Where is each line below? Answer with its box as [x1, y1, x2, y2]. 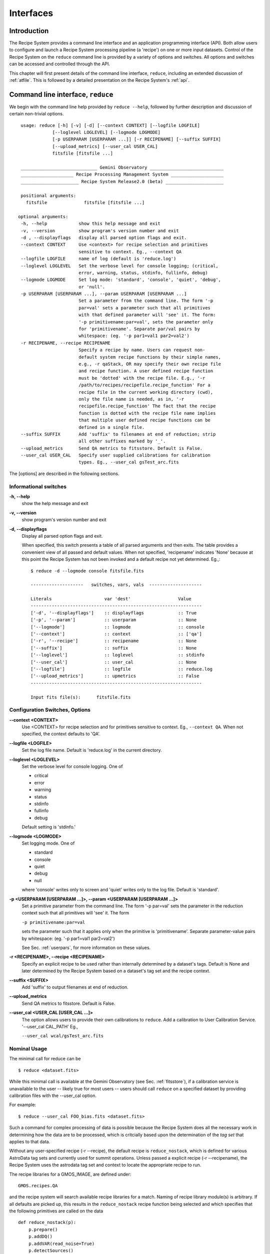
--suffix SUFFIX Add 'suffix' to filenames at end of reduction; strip [20, 431, 216, 437]
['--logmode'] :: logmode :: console [30, 624, 205, 630]
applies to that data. [9, 1139, 50, 1145]
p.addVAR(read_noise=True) [28, 1240, 95, 1246]
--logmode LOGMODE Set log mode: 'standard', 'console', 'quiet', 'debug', [20, 277, 221, 283]
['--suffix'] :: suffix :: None [30, 645, 197, 651]
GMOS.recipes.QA [18, 1183, 58, 1188]
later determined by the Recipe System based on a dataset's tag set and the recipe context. [21, 968, 210, 974]
